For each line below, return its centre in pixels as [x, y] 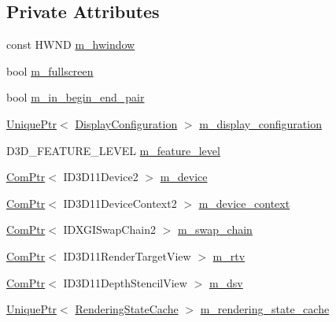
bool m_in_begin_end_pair [76, 97]
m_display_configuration [260, 123]
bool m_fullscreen [50, 70]
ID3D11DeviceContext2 [120, 203]
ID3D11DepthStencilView [125, 282]
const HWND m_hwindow [71, 44]
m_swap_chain [215, 229]
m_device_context [244, 203]
